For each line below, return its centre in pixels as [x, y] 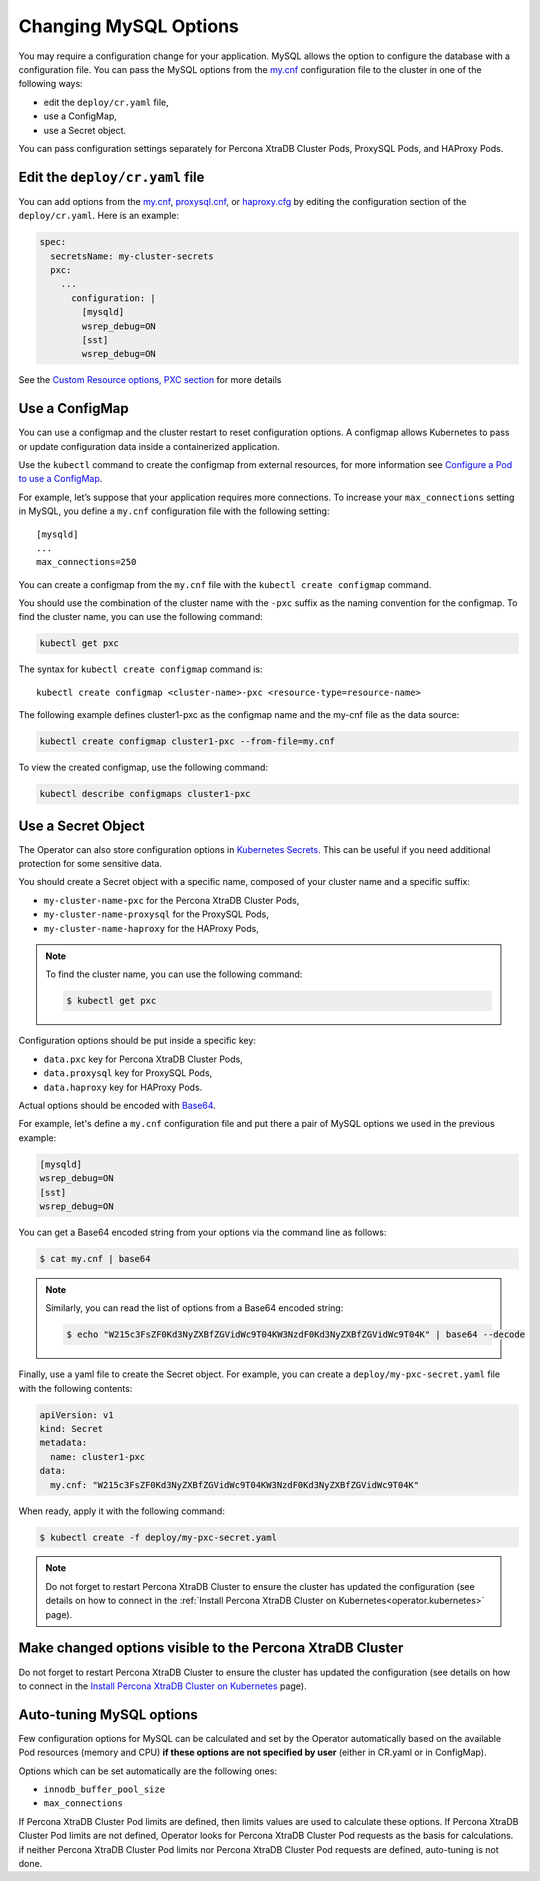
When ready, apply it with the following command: [121, 1511]
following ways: [51, 84]
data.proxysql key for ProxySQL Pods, [128, 1073]
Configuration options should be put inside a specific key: [137, 1041]
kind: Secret [71, 1428]
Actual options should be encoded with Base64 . [117, 1105]
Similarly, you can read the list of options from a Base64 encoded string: [194, 1308]
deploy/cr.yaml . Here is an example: [99, 216]
